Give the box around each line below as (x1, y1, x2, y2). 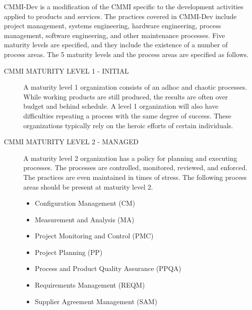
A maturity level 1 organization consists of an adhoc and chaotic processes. (23, 82, 247, 92)
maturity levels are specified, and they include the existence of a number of (4, 39, 228, 50)
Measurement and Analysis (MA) (35, 214, 134, 224)
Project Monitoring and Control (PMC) (35, 231, 154, 241)
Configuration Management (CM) (35, 198, 135, 208)
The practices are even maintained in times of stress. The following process (23, 172, 247, 182)
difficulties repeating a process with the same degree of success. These (23, 110, 232, 120)
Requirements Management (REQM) (35, 280, 145, 290)
